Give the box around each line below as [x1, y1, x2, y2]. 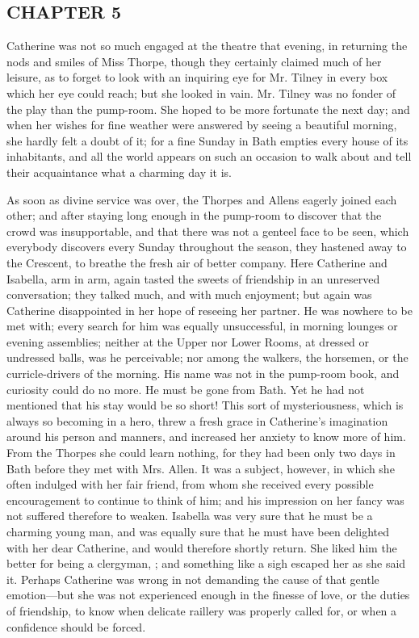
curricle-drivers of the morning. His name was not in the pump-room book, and [6, 365, 400, 382]
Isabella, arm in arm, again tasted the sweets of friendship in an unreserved [6, 270, 380, 287]
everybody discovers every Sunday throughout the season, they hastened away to [6, 238, 407, 255]
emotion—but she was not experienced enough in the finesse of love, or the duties [6, 586, 410, 603]
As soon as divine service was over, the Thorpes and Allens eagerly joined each [6, 191, 397, 208]
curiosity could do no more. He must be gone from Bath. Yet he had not [6, 380, 365, 397]
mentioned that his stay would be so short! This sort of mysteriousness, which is [6, 397, 404, 413]
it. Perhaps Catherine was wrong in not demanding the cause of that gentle [6, 570, 379, 587]
